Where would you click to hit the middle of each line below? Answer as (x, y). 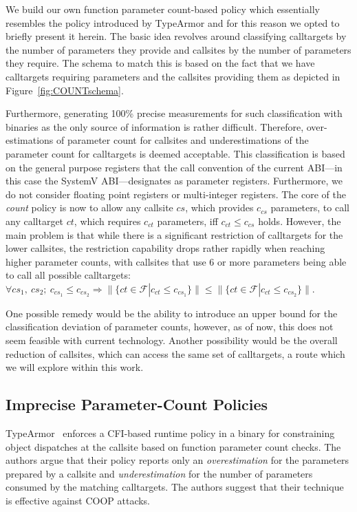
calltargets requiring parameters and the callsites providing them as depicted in (173, 76)
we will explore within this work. (75, 367)
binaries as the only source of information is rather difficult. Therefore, (155, 126)
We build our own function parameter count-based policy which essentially (163, 9)
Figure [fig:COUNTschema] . (65, 90)
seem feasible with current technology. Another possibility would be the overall (172, 340)
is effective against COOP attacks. (78, 501)
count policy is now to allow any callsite (89, 207)
